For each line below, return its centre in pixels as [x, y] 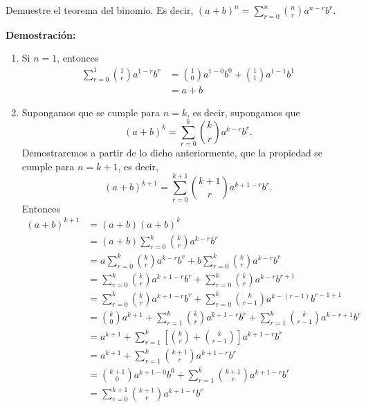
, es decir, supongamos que [244, 112]
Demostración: [41, 34]
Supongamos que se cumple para [91, 112]
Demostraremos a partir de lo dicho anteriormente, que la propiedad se [172, 153]
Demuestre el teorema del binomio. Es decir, [100, 10]
